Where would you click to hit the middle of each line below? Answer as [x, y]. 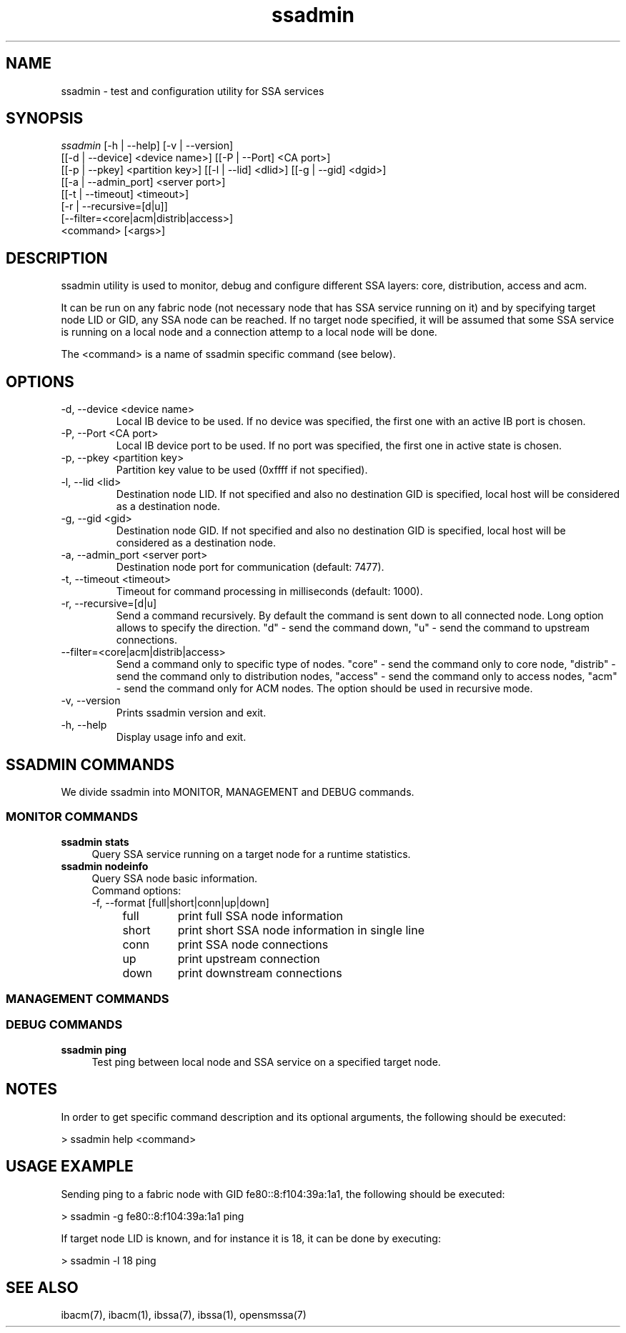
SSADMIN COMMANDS [90, 764]
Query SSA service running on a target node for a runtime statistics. [251, 854]
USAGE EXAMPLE [70, 1167]
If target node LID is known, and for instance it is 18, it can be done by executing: [251, 1238]
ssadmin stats [95, 842]
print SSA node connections [253, 944]
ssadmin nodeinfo [105, 866]
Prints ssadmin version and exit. [191, 713]
